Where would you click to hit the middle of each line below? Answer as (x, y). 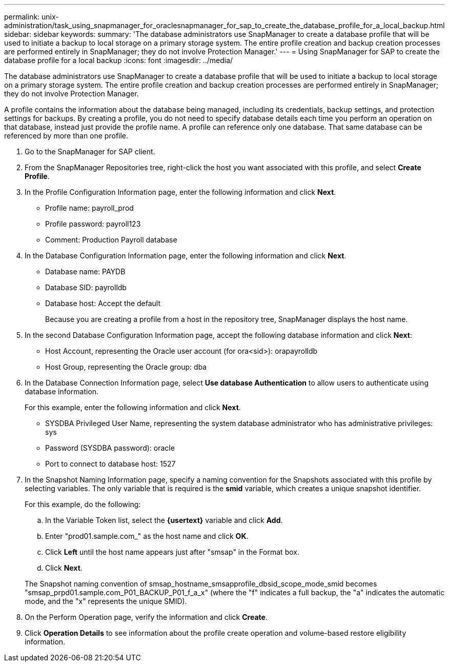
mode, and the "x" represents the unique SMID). (106, 601)
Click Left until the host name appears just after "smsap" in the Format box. (172, 552)
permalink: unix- (32, 17)
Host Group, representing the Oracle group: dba (126, 367)
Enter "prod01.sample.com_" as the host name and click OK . (147, 536)
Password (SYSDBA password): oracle (110, 448)
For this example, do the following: (83, 504)
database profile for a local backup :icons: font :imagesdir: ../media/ (119, 60)
